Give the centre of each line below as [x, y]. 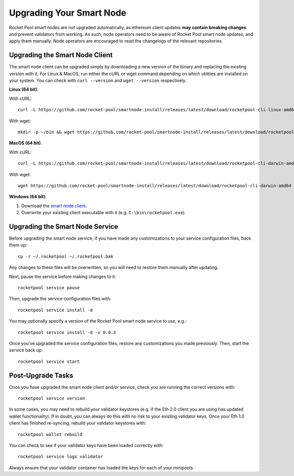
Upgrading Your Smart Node [68, 13]
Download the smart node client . [54, 205]
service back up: [26, 350]
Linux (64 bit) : [24, 89]
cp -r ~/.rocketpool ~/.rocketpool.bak [66, 256]
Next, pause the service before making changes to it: [62, 276]
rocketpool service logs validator [61, 457]
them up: [18, 245]
